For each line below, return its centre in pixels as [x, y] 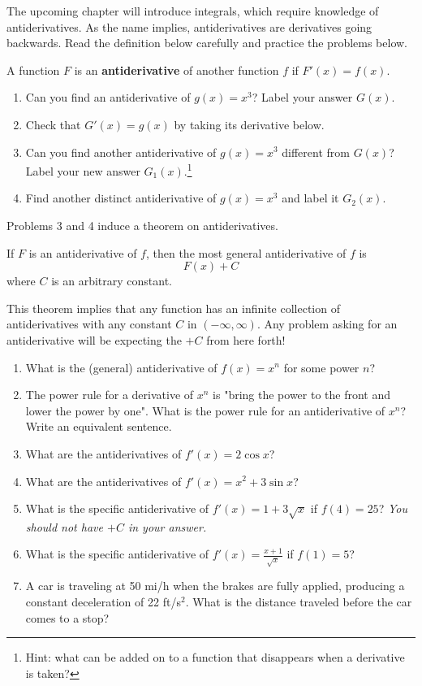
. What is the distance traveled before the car [299, 602]
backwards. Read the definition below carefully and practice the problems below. [207, 43]
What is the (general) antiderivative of [121, 367]
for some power [321, 367]
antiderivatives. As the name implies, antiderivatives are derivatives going [189, 26]
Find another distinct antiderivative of [121, 198]
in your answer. [167, 526]
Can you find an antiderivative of [108, 97]
